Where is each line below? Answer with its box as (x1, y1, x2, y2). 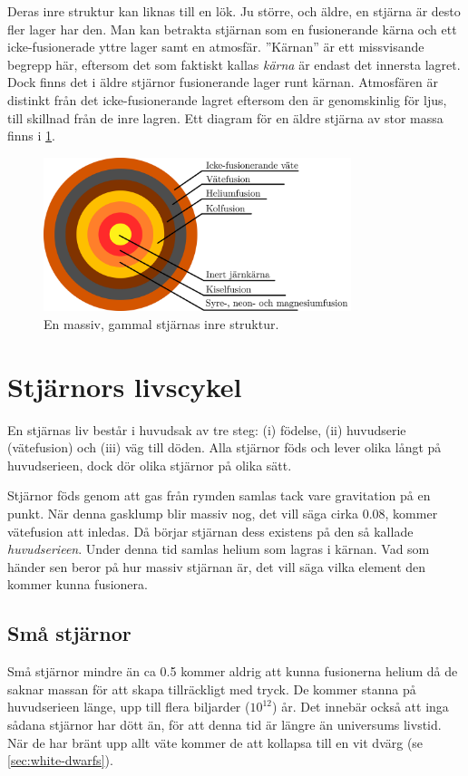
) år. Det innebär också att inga (272, 697, 449, 716)
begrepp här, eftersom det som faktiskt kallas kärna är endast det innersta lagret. (7, 54, 461, 73)
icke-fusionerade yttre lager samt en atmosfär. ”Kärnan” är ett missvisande (7, 37, 424, 56)
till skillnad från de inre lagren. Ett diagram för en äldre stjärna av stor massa (7, 108, 444, 127)
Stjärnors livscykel (7, 367, 242, 404)
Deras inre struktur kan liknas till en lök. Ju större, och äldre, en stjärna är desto (7, 2, 461, 20)
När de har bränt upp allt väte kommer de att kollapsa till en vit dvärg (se (7, 732, 424, 752)
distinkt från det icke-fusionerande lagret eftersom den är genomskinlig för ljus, (7, 90, 447, 109)
